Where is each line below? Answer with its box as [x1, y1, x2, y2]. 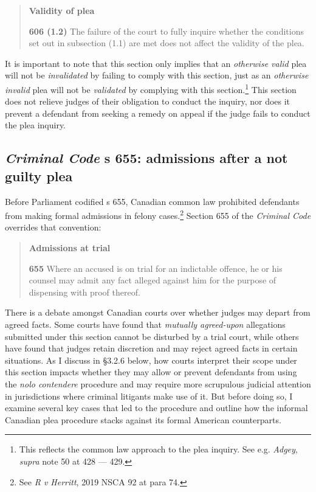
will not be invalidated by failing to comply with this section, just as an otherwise [5, 69, 309, 81]
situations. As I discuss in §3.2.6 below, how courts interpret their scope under [5, 353, 297, 366]
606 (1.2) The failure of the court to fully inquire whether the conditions [29, 24, 304, 37]
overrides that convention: [5, 221, 101, 234]
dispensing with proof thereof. [29, 285, 140, 298]
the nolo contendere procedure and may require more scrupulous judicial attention [5, 377, 311, 390]
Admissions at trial [29, 241, 111, 254]
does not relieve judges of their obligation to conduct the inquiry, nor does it [5, 95, 290, 108]
